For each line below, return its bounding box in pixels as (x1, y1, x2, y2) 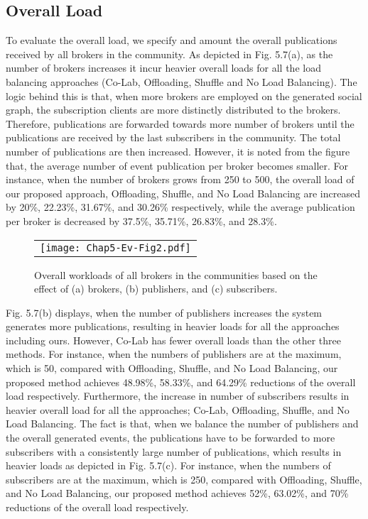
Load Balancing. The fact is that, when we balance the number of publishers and (6, 416, 359, 431)
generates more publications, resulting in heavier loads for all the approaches (6, 319, 340, 334)
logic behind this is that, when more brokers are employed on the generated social (6, 88, 362, 103)
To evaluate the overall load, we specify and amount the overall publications (6, 33, 337, 48)
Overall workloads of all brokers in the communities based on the (34, 267, 318, 282)
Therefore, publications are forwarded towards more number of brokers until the (6, 116, 355, 131)
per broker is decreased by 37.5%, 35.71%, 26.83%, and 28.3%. (6, 213, 277, 228)
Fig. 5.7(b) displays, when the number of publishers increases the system (6, 305, 323, 319)
